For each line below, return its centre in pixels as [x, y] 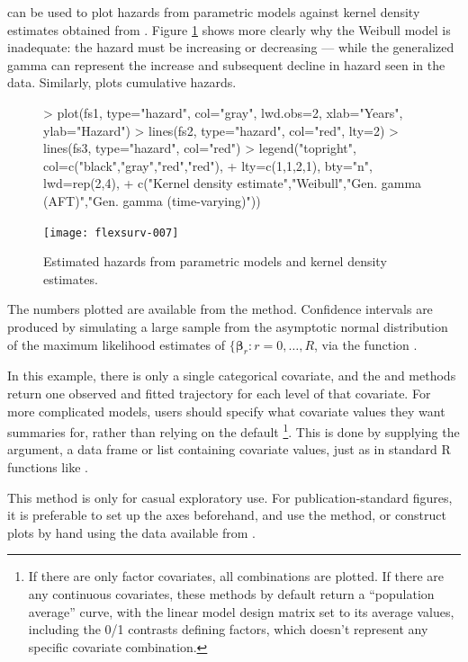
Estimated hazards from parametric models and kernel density [215, 261]
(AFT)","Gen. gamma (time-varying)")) [152, 200]
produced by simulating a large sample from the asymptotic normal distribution [228, 326]
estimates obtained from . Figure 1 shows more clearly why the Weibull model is [229, 29]
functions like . [48, 466]
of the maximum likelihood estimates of [117, 344]
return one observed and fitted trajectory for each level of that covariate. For [219, 393]
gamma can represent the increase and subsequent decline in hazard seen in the [226, 64]
